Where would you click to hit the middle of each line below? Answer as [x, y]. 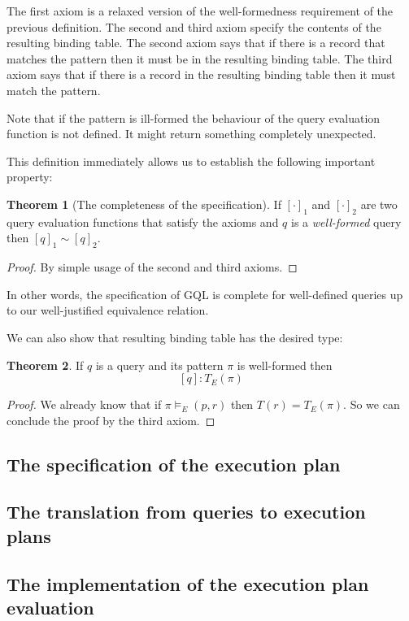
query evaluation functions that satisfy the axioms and [143, 221]
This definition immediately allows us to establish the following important [191, 161]
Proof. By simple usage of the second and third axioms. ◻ [152, 267]
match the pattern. [54, 90]
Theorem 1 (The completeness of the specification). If [144, 204]
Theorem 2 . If [45, 365]
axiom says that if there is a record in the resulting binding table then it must [201, 74]
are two [379, 204]
